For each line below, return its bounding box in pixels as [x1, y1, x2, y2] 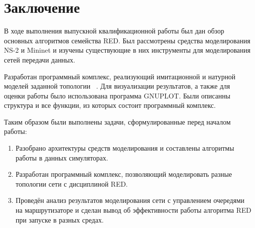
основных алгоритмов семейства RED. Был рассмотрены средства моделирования [4, 35, 251, 45]
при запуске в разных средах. [15, 214, 104, 225]
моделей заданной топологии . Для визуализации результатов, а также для [4, 81, 230, 91]
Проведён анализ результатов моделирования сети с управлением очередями [15, 195, 245, 205]
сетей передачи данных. [4, 54, 75, 65]
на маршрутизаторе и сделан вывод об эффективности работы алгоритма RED [15, 205, 252, 215]
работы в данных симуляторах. [15, 152, 109, 163]
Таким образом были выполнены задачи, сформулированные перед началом [4, 116, 231, 127]
